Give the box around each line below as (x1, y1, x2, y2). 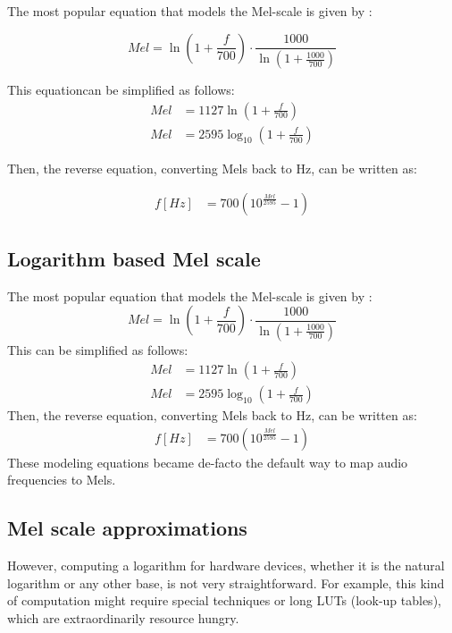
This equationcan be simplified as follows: (7, 80, 235, 99)
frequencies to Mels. (7, 470, 116, 489)
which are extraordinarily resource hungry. (7, 609, 239, 627)
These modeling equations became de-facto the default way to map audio (7, 452, 408, 471)
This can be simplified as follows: (7, 340, 188, 359)
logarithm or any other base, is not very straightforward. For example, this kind (7, 573, 445, 592)
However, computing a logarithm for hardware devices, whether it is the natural (7, 556, 445, 575)
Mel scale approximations (7, 514, 247, 542)
